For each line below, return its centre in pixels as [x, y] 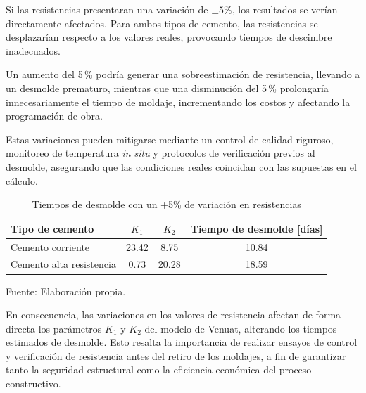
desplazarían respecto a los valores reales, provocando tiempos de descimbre [169, 37]
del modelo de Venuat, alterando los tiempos [241, 328]
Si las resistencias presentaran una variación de [107, 9]
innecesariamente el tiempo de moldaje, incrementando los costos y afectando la [178, 102]
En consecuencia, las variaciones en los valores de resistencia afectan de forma [173, 315]
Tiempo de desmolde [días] [257, 228]
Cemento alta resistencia [63, 264]
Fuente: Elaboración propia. [66, 291]
